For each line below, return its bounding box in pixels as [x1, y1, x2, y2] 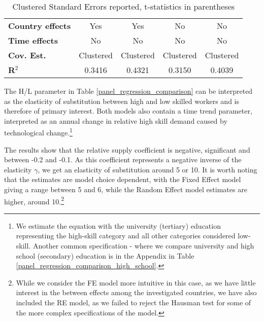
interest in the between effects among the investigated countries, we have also [16, 287, 257, 298]
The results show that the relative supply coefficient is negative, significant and [4, 144, 250, 155]
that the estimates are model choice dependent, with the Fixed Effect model [4, 174, 241, 185]
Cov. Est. [8, 49, 46, 61]
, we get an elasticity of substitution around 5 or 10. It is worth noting [38, 164, 257, 174]
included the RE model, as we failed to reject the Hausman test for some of [16, 297, 251, 307]
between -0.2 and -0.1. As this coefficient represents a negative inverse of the [4, 154, 242, 165]
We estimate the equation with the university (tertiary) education [16, 220, 221, 231]
